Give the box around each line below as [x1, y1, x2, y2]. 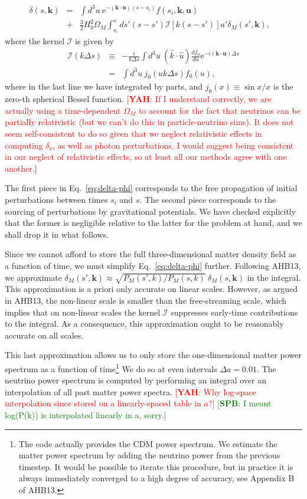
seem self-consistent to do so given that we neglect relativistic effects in [5, 127, 262, 140]
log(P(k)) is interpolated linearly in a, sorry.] [5, 408, 166, 421]
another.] [5, 162, 37, 174]
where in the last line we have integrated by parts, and [5, 80, 203, 93]
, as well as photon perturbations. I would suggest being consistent [53, 139, 294, 151]
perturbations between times [5, 193, 108, 205]
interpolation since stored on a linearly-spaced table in [5, 397, 201, 409]
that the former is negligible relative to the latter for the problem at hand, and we [5, 216, 302, 229]
